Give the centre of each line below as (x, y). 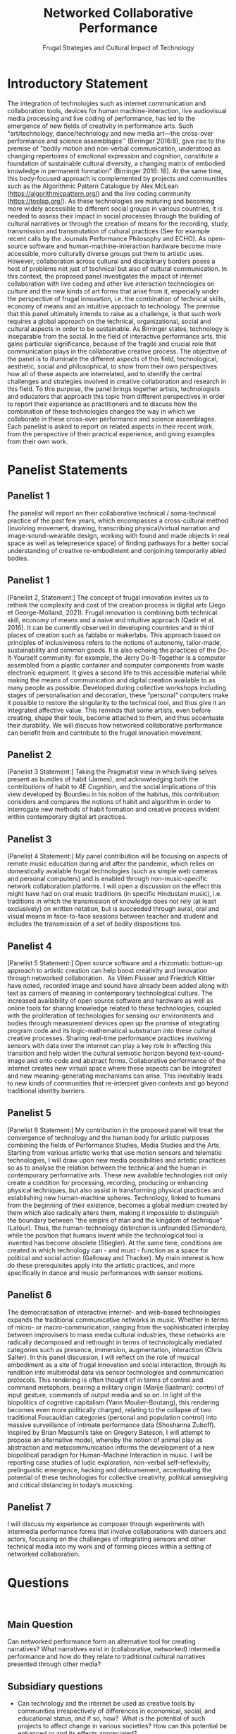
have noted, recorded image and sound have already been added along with (118, 985)
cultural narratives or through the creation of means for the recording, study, (118, 223)
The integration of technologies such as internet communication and (107, 103)
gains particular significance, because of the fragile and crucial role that (112, 344)
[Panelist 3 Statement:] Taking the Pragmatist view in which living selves (112, 772)
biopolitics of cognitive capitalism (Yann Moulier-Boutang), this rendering (113, 1402)
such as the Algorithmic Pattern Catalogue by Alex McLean (93, 186)
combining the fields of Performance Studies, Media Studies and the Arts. (114, 1145)
